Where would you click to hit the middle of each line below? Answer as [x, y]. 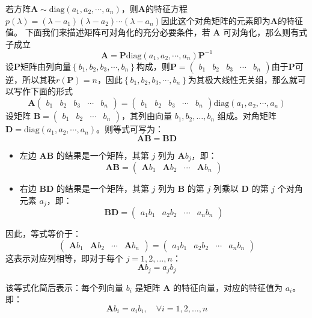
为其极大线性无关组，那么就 [243, 79]
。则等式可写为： [130, 129]
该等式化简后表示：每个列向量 [64, 287]
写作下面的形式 [43, 91]
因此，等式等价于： [43, 234]
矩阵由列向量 [46, 66]
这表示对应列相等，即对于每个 [64, 258]
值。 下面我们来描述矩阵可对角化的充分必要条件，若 [108, 32]
